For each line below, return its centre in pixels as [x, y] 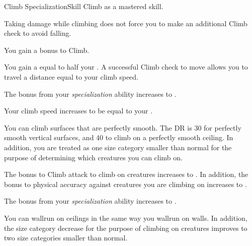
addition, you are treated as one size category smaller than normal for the [118, 147]
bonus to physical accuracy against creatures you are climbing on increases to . [125, 184]
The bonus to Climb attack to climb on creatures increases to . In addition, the [126, 174]
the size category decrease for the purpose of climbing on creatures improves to [126, 228]
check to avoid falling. [38, 33]
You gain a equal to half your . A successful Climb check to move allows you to [126, 67]
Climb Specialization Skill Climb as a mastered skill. [84, 6]
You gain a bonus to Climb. [47, 50]
